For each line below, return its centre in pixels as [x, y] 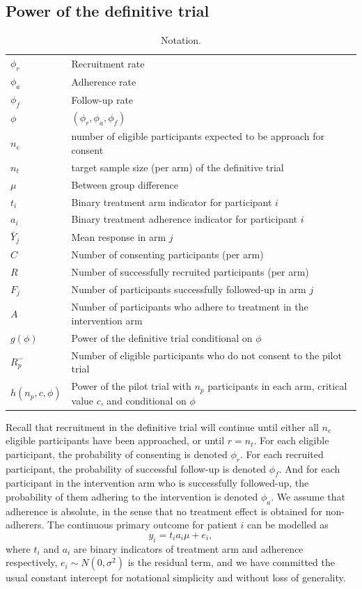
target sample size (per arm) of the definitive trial [178, 167]
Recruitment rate [108, 63]
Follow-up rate [102, 99]
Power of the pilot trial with [131, 386]
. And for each [309, 468]
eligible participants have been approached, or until [115, 440]
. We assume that [308, 496]
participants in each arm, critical [277, 386]
